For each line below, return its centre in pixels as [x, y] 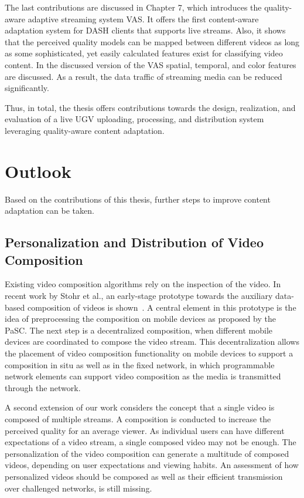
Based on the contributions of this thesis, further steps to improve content [138, 199]
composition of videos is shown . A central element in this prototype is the [162, 307]
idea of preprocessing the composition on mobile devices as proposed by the [140, 319]
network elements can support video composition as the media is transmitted [143, 376]
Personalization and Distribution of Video [134, 242]
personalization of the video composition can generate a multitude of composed [147, 453]
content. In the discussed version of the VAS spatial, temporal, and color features [151, 64]
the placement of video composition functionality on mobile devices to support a [149, 353]
